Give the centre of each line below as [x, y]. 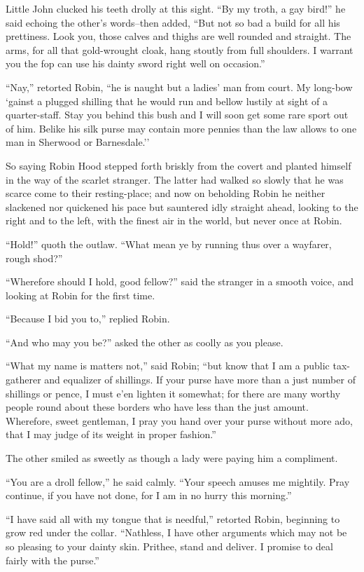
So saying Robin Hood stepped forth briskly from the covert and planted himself [178, 165]
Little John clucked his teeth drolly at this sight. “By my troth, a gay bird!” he [176, 8]
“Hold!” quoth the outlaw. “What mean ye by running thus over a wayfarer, [169, 244]
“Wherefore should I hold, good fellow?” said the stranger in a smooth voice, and [180, 281]
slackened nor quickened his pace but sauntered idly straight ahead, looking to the [182, 206]
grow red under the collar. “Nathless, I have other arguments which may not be [176, 532]
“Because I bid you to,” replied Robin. [88, 319]
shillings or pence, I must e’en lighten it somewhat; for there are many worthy [173, 393]
